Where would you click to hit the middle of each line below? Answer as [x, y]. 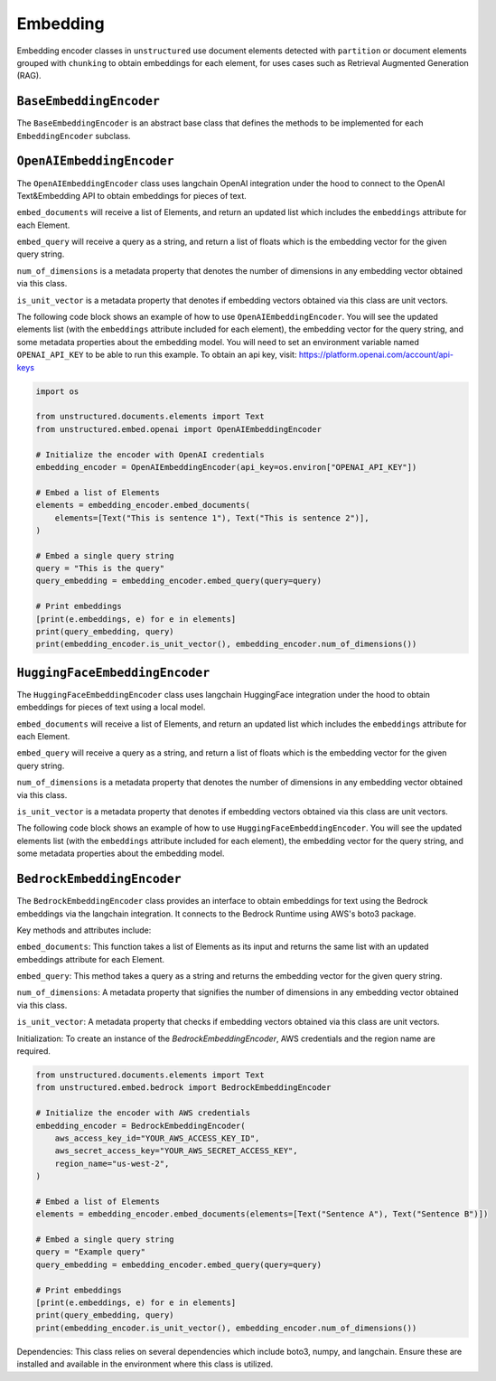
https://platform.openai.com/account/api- [376, 355]
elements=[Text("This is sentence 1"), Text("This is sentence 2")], [212, 518]
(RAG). [29, 76]
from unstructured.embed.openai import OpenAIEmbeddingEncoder [179, 429]
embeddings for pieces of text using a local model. [111, 707]
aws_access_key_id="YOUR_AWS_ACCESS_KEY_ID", [157, 1138]
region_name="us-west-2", [112, 1163]
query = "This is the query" [100, 568]
